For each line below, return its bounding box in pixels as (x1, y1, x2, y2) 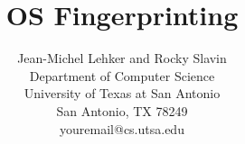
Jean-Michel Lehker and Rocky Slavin (17, 49, 227, 67)
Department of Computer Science (29, 66, 215, 85)
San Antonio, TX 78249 (56, 101, 188, 120)
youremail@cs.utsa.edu (60, 119, 184, 138)
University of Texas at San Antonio (24, 84, 221, 103)
